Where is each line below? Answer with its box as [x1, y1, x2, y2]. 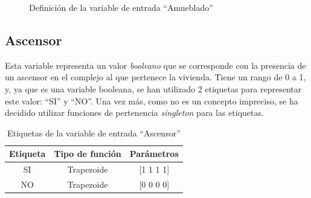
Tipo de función [54, 147, 121, 160]
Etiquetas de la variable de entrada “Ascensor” [7, 126, 181, 139]
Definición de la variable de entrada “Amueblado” [29, 1, 213, 13]
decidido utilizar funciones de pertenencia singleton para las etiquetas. [5, 106, 264, 119]
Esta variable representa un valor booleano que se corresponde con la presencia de [5, 59, 306, 71]
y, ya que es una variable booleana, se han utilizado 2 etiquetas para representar [5, 82, 302, 95]
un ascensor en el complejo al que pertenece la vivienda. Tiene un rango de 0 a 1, [5, 71, 306, 83]
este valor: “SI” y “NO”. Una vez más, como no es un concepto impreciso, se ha [5, 94, 298, 107]
